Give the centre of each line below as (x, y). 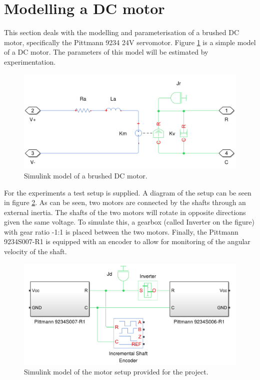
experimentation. (30, 61)
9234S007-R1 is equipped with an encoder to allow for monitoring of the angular (127, 241)
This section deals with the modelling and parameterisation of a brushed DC (122, 32)
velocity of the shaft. (35, 251)
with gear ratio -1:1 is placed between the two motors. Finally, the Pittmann (121, 231)
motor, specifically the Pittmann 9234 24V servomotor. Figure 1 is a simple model (130, 42)
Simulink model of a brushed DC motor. (86, 175)
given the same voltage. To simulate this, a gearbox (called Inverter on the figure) (129, 222)
